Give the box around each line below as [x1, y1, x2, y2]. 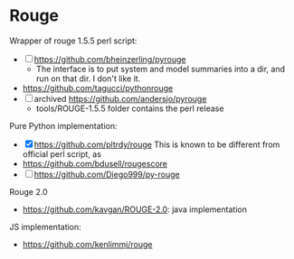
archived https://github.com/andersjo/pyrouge [33, 93, 207, 104]
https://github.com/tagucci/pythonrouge [22, 82, 174, 93]
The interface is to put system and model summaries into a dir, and [35, 63, 285, 74]
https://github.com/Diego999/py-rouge [33, 169, 180, 180]
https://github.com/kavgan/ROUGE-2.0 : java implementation [22, 204, 247, 215]
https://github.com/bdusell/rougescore [22, 158, 167, 169]
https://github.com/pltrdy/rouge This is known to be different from [33, 139, 280, 150]
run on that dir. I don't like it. [35, 73, 141, 84]
